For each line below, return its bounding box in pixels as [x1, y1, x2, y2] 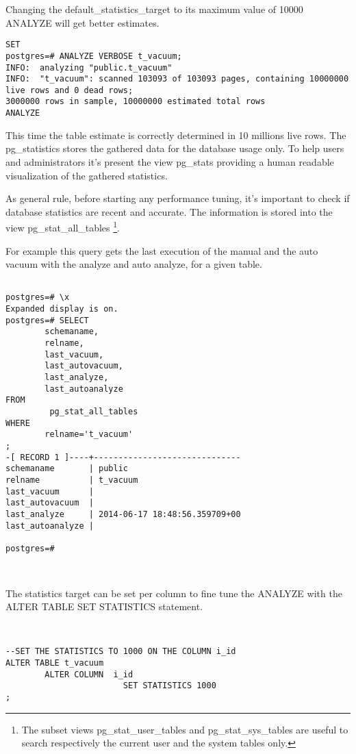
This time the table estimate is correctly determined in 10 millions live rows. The [5, 127, 346, 142]
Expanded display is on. [5, 304, 118, 314]
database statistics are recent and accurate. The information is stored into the [5, 204, 333, 218]
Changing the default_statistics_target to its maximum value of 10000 [5, 2, 303, 16]
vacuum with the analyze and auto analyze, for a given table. [5, 257, 262, 271]
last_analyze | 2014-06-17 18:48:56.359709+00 [5, 509, 241, 519]
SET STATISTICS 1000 [123, 681, 216, 691]
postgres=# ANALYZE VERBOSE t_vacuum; [5, 51, 182, 61]
